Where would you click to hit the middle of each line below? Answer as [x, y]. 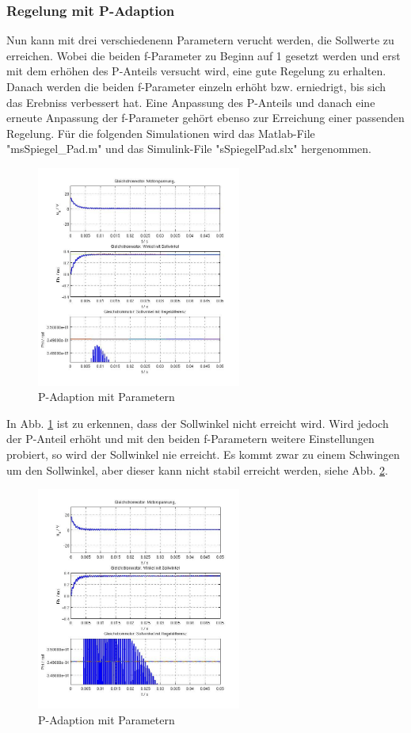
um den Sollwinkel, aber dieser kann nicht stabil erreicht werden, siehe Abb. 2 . [197, 470]
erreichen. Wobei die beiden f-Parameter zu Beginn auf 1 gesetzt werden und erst [204, 55]
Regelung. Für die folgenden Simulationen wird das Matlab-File [161, 133]
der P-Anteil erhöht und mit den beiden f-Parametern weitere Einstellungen [190, 439]
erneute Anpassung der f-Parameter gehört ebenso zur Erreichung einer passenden [205, 118]
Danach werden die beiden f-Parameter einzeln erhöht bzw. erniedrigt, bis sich [196, 86]
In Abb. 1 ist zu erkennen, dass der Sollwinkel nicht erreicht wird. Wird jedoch [198, 423]
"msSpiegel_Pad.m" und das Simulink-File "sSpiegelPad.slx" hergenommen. [189, 149]
